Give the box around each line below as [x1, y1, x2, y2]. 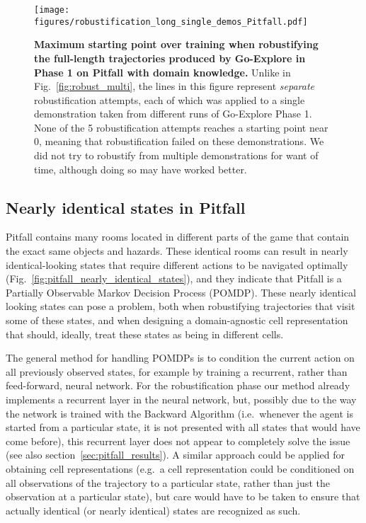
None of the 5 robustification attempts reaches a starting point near [34, 120, 328, 134]
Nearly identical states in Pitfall [6, 196, 246, 218]
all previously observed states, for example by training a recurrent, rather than [6, 364, 348, 379]
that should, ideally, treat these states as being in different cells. [6, 326, 284, 341]
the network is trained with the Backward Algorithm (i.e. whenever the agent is [6, 406, 353, 420]
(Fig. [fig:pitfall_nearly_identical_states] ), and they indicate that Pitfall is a [6, 271, 342, 286]
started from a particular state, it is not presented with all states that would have [6, 420, 360, 435]
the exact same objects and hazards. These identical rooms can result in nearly [6, 243, 348, 258]
